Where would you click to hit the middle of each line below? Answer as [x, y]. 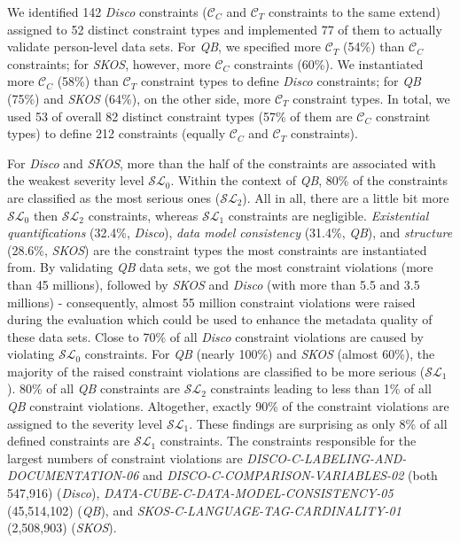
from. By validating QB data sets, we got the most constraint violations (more [220, 267]
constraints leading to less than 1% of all [321, 388]
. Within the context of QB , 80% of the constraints [309, 180]
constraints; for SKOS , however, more [109, 63]
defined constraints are [69, 441]
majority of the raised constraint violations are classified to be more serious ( [216, 371]
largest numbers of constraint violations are [125, 458]
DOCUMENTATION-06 [73, 475]
